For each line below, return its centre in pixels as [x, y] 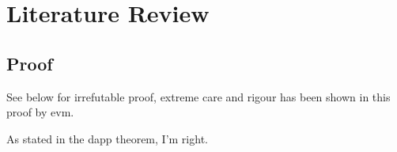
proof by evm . [40, 112]
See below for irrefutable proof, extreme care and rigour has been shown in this [198, 96]
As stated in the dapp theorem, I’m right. [107, 138]
